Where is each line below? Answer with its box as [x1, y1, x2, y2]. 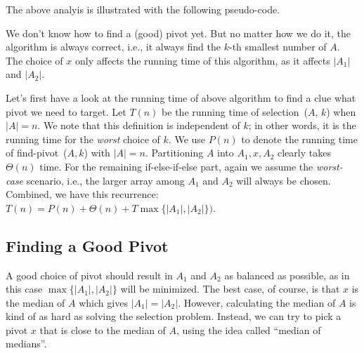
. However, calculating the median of [178, 295, 336, 309]
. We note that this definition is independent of [37, 118, 240, 133]
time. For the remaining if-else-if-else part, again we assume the [39, 159, 313, 173]
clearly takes [277, 145, 331, 160]
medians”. [6, 336, 47, 351]
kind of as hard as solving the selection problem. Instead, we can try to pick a [6, 309, 342, 324]
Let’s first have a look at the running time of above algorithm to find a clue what [6, 90, 356, 105]
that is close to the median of [39, 322, 166, 337]
